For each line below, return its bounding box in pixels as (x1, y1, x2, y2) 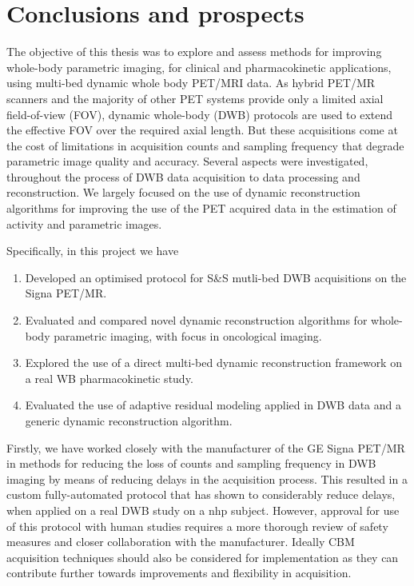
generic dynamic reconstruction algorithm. (25, 413, 233, 429)
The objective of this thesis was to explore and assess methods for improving (6, 43, 382, 60)
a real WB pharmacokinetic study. (25, 369, 193, 386)
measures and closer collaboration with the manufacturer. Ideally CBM (6, 533, 355, 550)
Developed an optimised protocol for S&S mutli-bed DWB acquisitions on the (25, 269, 407, 285)
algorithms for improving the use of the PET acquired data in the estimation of (6, 200, 396, 217)
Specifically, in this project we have (6, 242, 179, 259)
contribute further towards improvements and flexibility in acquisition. (6, 564, 352, 581)
